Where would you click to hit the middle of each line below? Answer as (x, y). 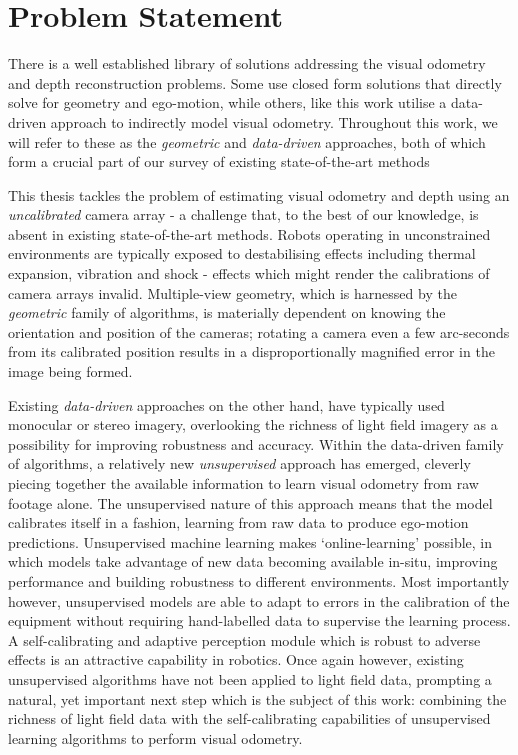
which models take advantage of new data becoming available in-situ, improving (253, 561)
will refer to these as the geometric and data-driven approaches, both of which (247, 141)
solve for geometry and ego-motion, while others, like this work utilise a (227, 102)
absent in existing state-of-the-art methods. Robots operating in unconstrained (249, 233)
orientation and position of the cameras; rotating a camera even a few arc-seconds (259, 331)
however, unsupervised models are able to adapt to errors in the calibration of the (259, 600)
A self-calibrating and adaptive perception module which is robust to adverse (244, 639)
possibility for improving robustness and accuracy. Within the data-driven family (256, 443)
